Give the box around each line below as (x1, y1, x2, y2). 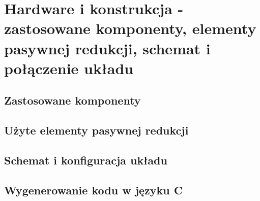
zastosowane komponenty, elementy (4, 18, 256, 39)
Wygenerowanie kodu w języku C (4, 182, 183, 197)
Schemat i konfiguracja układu (4, 152, 167, 167)
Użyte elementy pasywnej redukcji (4, 122, 189, 138)
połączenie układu (4, 57, 134, 78)
